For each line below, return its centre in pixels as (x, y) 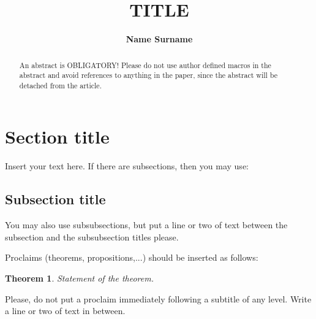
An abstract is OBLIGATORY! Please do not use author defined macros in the (145, 65)
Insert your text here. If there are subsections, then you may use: (127, 166)
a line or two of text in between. (65, 311)
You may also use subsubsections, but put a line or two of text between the (146, 225)
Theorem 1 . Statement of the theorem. (79, 278)
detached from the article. (60, 85)
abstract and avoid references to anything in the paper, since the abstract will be (149, 75)
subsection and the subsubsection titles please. (92, 236)
